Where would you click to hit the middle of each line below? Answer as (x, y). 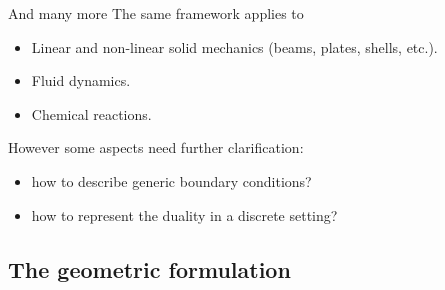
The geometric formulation (149, 268)
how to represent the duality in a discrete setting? (184, 214)
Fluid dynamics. (81, 80)
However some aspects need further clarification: (156, 147)
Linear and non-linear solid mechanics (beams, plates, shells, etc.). (234, 46)
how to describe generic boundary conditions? (171, 180)
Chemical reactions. (91, 113)
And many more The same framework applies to (156, 13)
